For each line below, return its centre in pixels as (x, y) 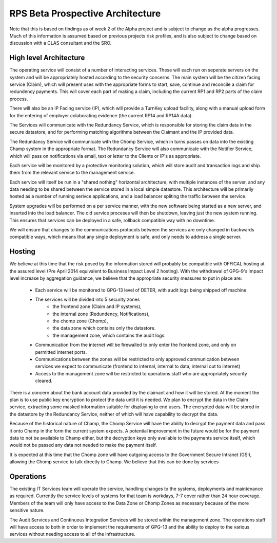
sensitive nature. (27, 510)
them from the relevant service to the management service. (72, 173)
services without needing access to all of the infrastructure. (73, 534)
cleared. (44, 381)
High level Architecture (47, 58)
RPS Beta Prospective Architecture (85, 13)
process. (19, 99)
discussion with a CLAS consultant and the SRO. (61, 43)
